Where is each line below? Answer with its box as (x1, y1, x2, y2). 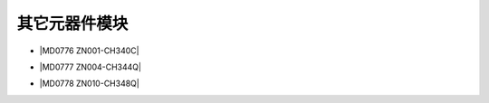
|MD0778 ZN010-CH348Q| (39, 78, 139, 89)
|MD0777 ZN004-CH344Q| (39, 61, 142, 72)
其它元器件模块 (16, 14, 129, 33)
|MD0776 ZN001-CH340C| (39, 45, 139, 56)
